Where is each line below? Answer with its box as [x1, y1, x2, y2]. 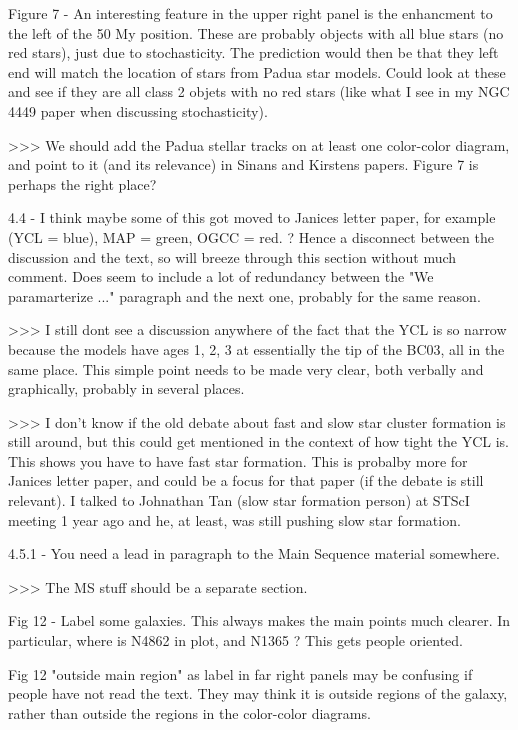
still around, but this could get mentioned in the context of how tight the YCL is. [8, 431, 509, 452]
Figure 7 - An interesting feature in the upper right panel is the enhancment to [8, 3, 493, 23]
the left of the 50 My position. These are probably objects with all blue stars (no [8, 22, 504, 43]
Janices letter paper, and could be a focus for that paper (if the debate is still [8, 470, 484, 491]
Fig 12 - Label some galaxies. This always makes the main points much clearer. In [8, 610, 511, 631]
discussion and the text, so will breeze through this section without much [8, 246, 457, 267]
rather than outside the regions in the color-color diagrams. [8, 702, 371, 723]
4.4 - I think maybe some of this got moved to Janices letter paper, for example [8, 207, 496, 228]
